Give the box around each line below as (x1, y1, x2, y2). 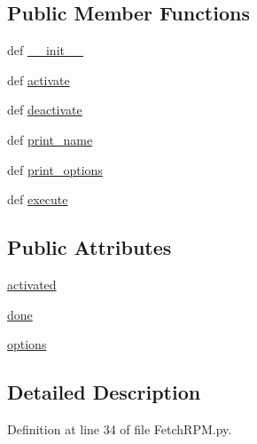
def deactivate (7, 100, 82, 119)
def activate (7, 70, 70, 89)
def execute (7, 190, 68, 209)
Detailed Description (7, 378, 201, 406)
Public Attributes (7, 234, 172, 261)
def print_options (7, 160, 103, 178)
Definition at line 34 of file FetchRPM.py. (7, 419, 232, 438)
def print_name (7, 130, 93, 148)
